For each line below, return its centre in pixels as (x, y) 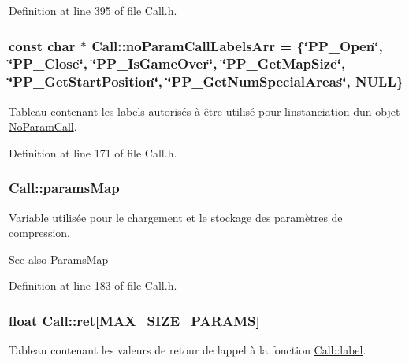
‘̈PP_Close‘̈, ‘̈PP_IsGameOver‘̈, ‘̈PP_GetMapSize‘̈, (177, 63)
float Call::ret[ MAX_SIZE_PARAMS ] (134, 320)
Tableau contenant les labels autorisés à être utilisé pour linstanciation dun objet (204, 111)
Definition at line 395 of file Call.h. (93, 10)
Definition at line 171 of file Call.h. (93, 152)
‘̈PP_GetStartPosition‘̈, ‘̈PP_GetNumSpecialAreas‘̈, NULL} (206, 81)
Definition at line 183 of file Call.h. (93, 285)
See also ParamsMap (59, 259)
